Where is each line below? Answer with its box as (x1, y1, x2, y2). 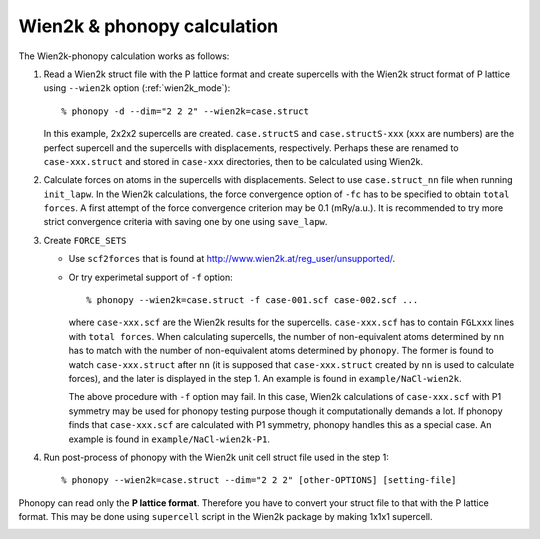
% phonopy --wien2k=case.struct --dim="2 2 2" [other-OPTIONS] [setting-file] (61, 475, 457, 486)
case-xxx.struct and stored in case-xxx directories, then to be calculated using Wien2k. (43, 155, 424, 167)
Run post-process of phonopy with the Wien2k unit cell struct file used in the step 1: (43, 451, 389, 463)
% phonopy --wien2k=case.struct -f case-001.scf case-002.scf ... (86, 295, 419, 306)
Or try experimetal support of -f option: (68, 271, 234, 283)
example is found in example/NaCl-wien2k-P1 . (68, 433, 270, 445)
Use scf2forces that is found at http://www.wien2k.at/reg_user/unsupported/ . (68, 253, 396, 265)
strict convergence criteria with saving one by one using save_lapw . (43, 216, 328, 228)
